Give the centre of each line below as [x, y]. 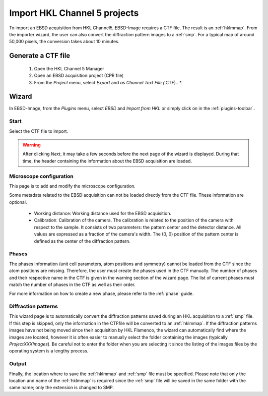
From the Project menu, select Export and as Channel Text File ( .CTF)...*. [108, 82]
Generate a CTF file [40, 56]
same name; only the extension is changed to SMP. [62, 388]
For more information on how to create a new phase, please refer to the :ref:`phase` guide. [101, 294]
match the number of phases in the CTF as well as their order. [72, 284]
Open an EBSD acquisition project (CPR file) [79, 76]
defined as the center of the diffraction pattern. [82, 241]
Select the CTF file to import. [39, 131]
